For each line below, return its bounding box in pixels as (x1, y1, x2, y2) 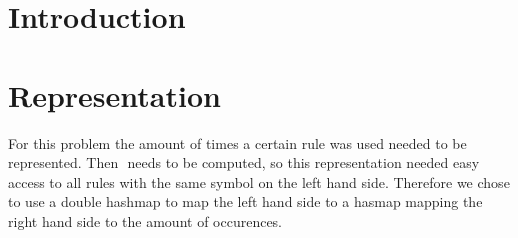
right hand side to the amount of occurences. (8, 210, 283, 231)
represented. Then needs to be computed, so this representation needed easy (8, 152, 480, 173)
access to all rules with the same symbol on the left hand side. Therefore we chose (8, 171, 510, 192)
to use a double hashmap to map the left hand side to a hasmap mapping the (8, 191, 483, 212)
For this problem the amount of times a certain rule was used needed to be (8, 132, 467, 153)
